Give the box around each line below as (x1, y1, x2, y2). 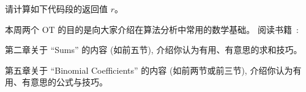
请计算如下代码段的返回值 (5, 2, 108, 15)
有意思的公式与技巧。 (21, 76, 108, 88)
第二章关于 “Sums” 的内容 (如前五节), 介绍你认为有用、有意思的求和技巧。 (5, 43, 302, 56)
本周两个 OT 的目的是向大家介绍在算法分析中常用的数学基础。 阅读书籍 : (5, 23, 299, 35)
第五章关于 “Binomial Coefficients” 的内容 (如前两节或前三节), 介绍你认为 (5, 63, 293, 76)
